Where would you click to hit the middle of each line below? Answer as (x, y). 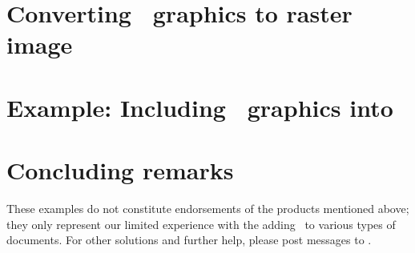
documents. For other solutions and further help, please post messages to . (189, 240)
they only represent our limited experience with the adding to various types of (201, 224)
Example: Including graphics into (200, 107)
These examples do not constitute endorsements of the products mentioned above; (208, 209)
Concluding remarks (120, 170)
